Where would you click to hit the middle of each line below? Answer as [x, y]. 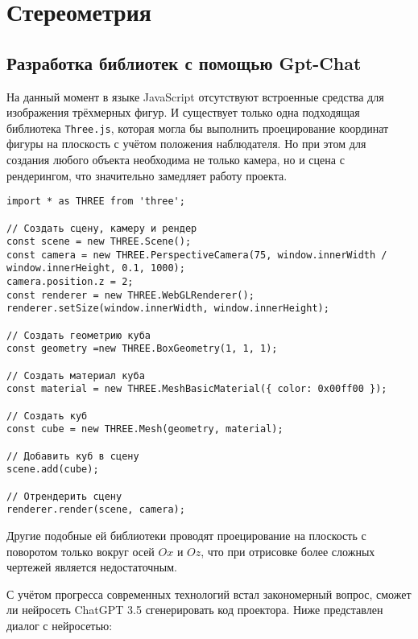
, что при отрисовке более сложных [288, 551]
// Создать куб [47, 416]
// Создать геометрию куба [79, 335]
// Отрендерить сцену [64, 496]
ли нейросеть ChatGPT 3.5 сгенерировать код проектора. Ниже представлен [195, 610]
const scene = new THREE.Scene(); [99, 242]
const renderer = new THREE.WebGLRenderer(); [130, 295]
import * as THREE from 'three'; [96, 202]
